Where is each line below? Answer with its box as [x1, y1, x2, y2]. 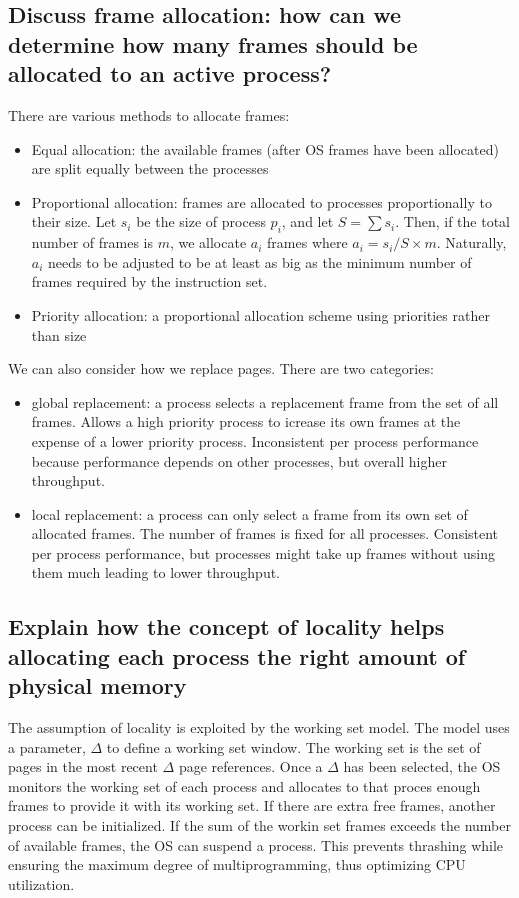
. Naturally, [436, 232, 507, 253]
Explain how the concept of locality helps [8, 611, 445, 642]
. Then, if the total [395, 211, 510, 232]
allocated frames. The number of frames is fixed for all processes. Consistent [31, 523, 499, 544]
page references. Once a [178, 756, 323, 777]
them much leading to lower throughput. [31, 562, 281, 583]
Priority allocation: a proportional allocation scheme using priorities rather [31, 304, 490, 325]
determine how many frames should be [8, 28, 418, 59]
